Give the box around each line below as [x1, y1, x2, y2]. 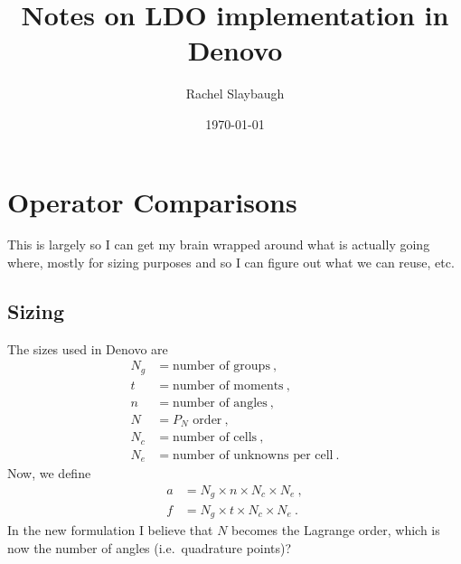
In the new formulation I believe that [7, 520, 213, 539]
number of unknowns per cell [173, 448, 334, 462]
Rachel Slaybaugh [185, 84, 285, 103]
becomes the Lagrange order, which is [231, 520, 440, 539]
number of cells [173, 431, 258, 445]
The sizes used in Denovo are [7, 339, 168, 358]
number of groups [173, 360, 270, 373]
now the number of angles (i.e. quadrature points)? [7, 538, 292, 557]
